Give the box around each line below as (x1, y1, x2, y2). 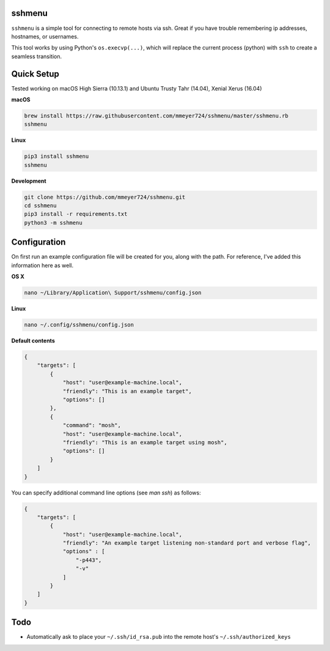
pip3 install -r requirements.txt (24, 211, 128, 218)
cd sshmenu (24, 202, 57, 209)
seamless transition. (11, 53, 62, 60)
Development (11, 177, 46, 185)
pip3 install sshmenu (24, 153, 89, 160)
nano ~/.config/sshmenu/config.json (24, 322, 134, 328)
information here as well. (11, 262, 73, 269)
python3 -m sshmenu (24, 219, 82, 226)
